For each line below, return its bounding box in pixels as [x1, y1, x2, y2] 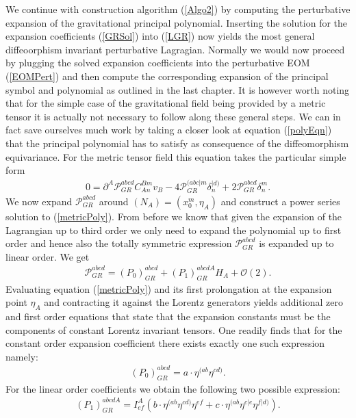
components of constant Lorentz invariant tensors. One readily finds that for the [5, 322, 342, 337]
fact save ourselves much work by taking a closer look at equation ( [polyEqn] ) [5, 122, 332, 137]
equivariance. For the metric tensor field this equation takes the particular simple [5, 149, 346, 164]
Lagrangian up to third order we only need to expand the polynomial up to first [5, 222, 342, 237]
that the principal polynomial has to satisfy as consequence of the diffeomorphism [5, 135, 349, 150]
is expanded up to [259, 236, 334, 250]
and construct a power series [220, 194, 340, 208]
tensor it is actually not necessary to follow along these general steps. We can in [5, 109, 341, 123]
